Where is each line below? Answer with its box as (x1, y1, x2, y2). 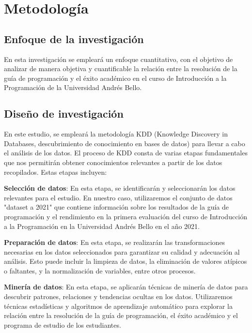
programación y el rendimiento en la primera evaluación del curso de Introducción (4, 211, 248, 221)
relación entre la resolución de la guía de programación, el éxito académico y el (4, 310, 238, 320)
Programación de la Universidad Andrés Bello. (4, 82, 142, 92)
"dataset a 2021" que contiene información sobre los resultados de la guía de (4, 202, 229, 212)
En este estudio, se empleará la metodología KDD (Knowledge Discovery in (4, 129, 228, 139)
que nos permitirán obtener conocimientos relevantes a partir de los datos (4, 157, 222, 167)
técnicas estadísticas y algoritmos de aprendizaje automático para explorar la (4, 301, 233, 311)
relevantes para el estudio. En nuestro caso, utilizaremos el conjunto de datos (4, 192, 233, 202)
